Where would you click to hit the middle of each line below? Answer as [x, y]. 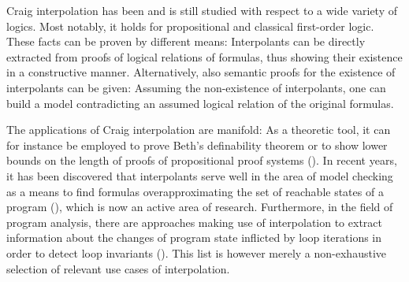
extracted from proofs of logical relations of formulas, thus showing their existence [204, 56]
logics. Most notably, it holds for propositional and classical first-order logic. [190, 26]
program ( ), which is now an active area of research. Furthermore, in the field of [200, 207]
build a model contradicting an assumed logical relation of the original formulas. [200, 103]
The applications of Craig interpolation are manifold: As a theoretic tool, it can [199, 130]
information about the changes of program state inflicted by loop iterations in [194, 237]
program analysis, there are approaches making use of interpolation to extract [194, 222]
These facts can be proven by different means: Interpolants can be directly [186, 41]
